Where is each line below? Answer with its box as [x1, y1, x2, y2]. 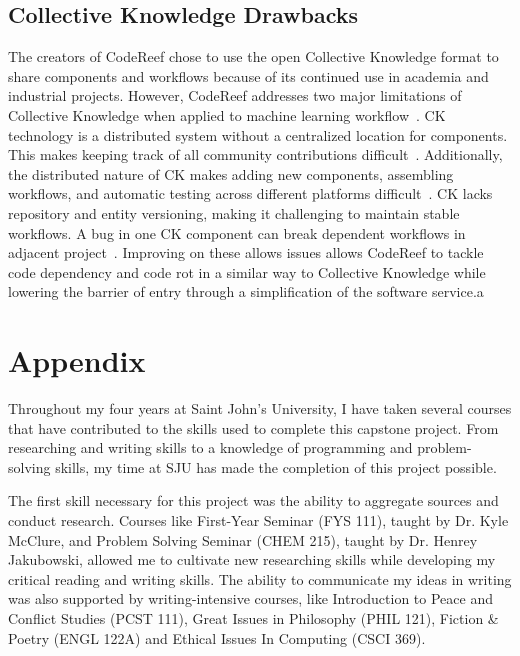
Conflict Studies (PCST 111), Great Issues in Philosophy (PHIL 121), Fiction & [8, 607, 499, 628]
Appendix [8, 340, 146, 381]
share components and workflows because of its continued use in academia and [8, 65, 489, 86]
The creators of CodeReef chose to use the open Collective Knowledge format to [8, 46, 499, 67]
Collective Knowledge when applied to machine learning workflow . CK [8, 104, 446, 125]
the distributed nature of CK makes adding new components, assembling [8, 163, 454, 184]
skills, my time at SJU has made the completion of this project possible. [55, 456, 497, 477]
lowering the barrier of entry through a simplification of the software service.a [8, 281, 484, 302]
